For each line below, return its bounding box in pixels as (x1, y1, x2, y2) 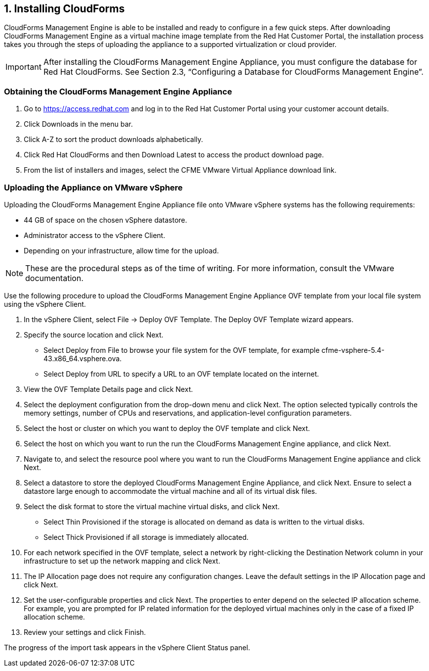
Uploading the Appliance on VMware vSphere (4, 182, 183, 192)
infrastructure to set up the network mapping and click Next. (24, 556, 220, 565)
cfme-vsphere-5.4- (321, 345, 385, 354)
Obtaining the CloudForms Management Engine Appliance (4, 86, 232, 96)
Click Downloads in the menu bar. (24, 120, 133, 129)
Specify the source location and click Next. (24, 330, 164, 339)
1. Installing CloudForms (4, 2, 125, 15)
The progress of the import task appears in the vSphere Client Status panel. (4, 643, 250, 652)
